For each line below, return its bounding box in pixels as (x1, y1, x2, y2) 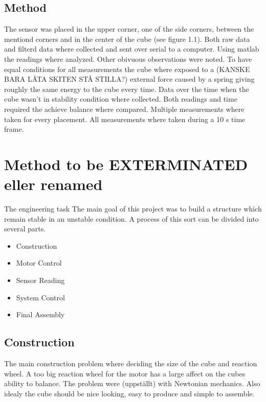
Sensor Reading (16, 275, 65, 286)
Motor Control (16, 257, 62, 268)
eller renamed (4, 174, 103, 195)
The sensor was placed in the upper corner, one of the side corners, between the (4, 23, 254, 34)
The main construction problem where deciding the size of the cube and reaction (4, 358, 257, 368)
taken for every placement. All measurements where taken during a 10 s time (4, 113, 246, 124)
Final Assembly (16, 309, 65, 320)
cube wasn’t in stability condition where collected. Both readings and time (4, 93, 237, 104)
